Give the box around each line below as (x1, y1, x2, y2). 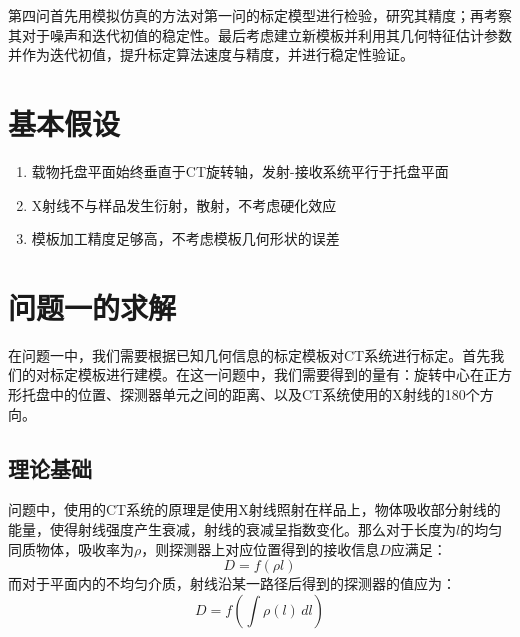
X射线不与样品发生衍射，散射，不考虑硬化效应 (31, 194, 337, 215)
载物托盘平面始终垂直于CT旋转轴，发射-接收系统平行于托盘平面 (31, 160, 449, 181)
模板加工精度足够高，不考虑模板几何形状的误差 (31, 228, 340, 249)
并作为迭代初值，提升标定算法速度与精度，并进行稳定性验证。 (8, 44, 414, 65)
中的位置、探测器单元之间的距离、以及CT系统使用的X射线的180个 (49, 384, 480, 404)
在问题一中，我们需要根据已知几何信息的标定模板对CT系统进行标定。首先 (8, 344, 491, 365)
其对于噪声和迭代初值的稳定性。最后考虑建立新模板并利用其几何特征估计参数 (8, 24, 512, 45)
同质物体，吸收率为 (8, 538, 134, 559)
